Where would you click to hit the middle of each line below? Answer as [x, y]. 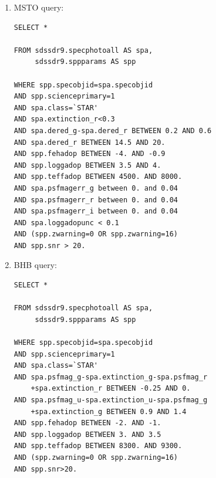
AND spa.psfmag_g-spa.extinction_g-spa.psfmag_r [111, 377]
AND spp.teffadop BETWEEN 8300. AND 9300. [98, 446]
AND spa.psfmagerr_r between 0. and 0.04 [96, 200]
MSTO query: [39, 7]
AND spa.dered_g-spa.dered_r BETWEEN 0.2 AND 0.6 [113, 130]
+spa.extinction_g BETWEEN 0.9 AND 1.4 [109, 411]
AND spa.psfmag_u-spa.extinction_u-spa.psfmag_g [111, 400]
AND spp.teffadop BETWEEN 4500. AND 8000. [98, 177]
